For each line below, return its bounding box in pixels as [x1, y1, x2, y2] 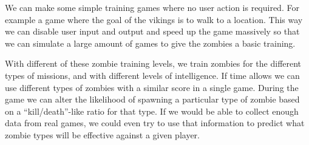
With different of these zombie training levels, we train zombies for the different [5, 57, 302, 70]
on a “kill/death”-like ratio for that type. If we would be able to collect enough [5, 104, 299, 117]
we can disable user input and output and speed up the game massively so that [5, 25, 300, 38]
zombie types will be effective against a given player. [5, 128, 200, 141]
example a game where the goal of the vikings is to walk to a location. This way [5, 13, 303, 25]
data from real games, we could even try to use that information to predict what [5, 116, 305, 129]
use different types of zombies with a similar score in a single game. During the [5, 81, 299, 93]
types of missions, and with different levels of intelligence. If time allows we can [5, 69, 300, 81]
